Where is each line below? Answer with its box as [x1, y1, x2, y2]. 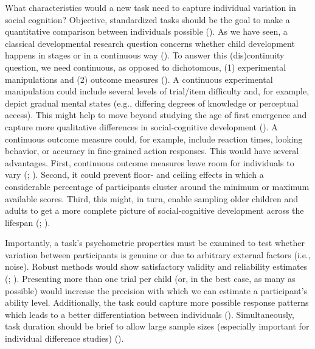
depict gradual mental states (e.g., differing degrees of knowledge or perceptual [5, 96, 299, 109]
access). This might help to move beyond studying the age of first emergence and [5, 108, 307, 121]
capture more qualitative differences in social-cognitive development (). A [5, 120, 278, 133]
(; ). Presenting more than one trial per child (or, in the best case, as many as [5, 272, 296, 285]
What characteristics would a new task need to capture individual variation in [5, 1, 296, 13]
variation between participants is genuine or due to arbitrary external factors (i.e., [5, 248, 311, 261]
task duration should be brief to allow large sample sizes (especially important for [5, 320, 310, 333]
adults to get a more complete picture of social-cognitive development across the [5, 204, 304, 217]
